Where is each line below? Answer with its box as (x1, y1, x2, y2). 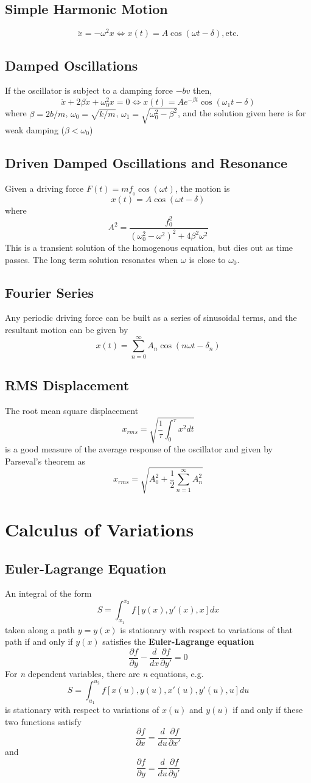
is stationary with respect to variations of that (120, 623, 293, 636)
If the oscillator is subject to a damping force (5, 84, 173, 97)
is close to (189, 253, 226, 265)
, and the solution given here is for (177, 107, 306, 119)
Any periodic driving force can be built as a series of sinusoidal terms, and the (5, 311, 297, 324)
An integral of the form (5, 587, 92, 600)
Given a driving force (5, 181, 84, 194)
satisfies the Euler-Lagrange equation (102, 635, 254, 648)
